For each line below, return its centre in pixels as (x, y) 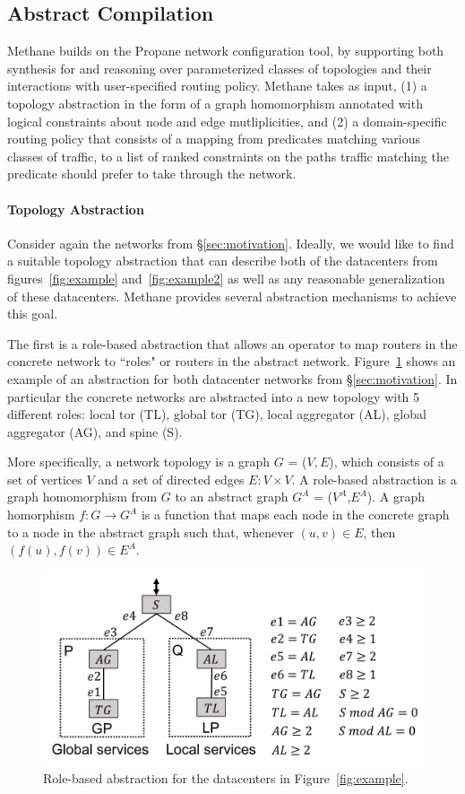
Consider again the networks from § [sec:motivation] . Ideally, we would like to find (231, 243)
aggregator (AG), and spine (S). (95, 431)
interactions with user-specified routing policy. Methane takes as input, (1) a (217, 86)
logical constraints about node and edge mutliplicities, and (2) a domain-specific (227, 121)
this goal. (33, 314)
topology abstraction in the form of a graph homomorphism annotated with (215, 103)
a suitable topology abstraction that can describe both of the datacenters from (223, 261)
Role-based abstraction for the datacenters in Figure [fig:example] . (226, 778)
